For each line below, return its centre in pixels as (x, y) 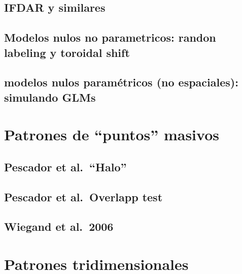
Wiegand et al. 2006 (59, 226)
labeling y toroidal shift (67, 52)
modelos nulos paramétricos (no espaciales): (121, 82)
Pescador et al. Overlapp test (83, 196)
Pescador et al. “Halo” (65, 166)
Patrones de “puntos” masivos (112, 134)
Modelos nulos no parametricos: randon (110, 37)
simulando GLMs (50, 97)
